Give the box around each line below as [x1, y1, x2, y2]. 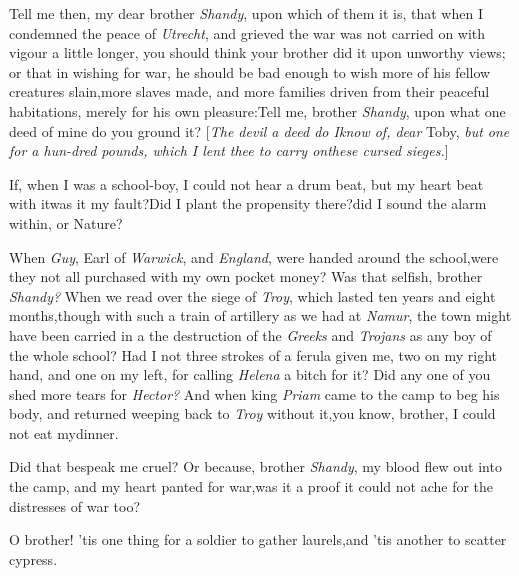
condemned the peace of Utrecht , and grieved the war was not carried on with [9, 22, 486, 43]
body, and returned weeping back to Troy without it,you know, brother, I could [9, 403, 496, 424]
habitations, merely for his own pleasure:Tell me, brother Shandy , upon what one [9, 100, 506, 121]
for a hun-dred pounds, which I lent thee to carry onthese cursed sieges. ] [9, 140, 449, 161]
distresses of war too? [9, 495, 141, 516]
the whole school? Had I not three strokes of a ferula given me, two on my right [9, 344, 497, 365]
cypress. [9, 548, 58, 569]
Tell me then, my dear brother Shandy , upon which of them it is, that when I [9, 3, 483, 23]
